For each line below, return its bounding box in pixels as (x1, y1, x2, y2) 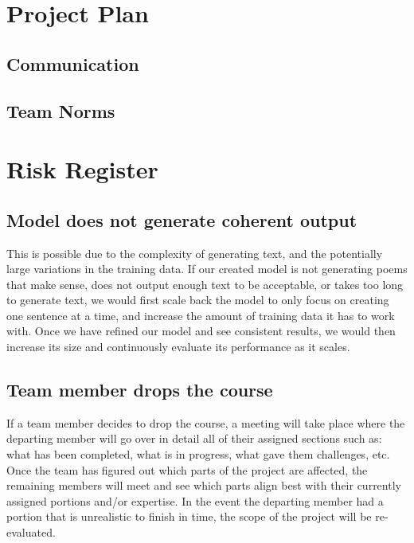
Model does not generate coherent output (6, 207, 357, 232)
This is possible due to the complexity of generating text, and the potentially (6, 244, 383, 261)
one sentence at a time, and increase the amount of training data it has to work (6, 307, 395, 323)
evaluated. (6, 524, 56, 541)
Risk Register (6, 153, 158, 186)
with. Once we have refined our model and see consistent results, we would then (6, 322, 396, 339)
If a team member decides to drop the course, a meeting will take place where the (6, 414, 405, 431)
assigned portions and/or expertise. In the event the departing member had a (6, 492, 384, 509)
